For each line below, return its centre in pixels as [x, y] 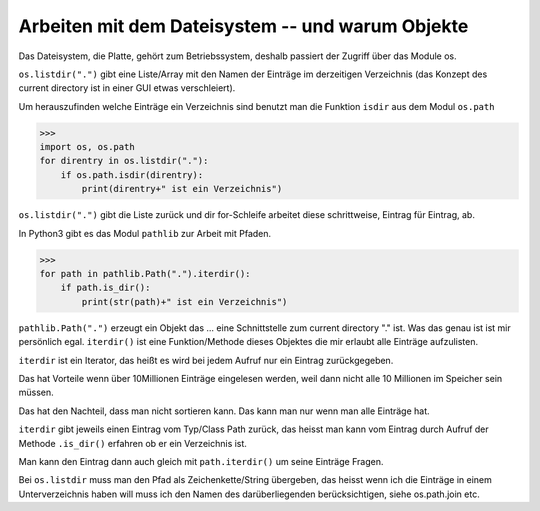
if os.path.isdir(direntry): [132, 174]
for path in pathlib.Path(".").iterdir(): [145, 274]
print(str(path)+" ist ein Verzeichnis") [184, 301]
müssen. [36, 392]
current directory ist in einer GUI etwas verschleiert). [127, 88]
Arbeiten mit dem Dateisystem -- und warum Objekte [243, 26]
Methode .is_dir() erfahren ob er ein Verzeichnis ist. [132, 443]
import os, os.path [87, 147]
